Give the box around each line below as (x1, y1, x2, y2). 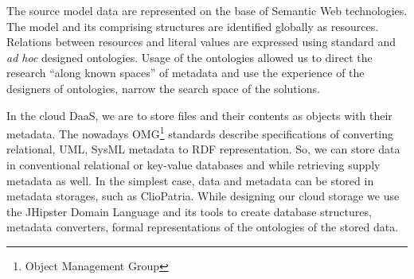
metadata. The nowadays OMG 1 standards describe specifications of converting (6, 123, 394, 141)
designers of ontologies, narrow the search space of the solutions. (6, 79, 320, 96)
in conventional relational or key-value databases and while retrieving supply (6, 157, 381, 172)
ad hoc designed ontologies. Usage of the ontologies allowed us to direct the (6, 48, 373, 65)
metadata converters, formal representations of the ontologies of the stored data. (6, 219, 399, 235)
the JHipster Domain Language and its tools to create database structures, (6, 203, 372, 219)
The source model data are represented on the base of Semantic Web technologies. (6, 2, 408, 18)
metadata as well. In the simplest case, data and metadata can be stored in (6, 172, 374, 188)
